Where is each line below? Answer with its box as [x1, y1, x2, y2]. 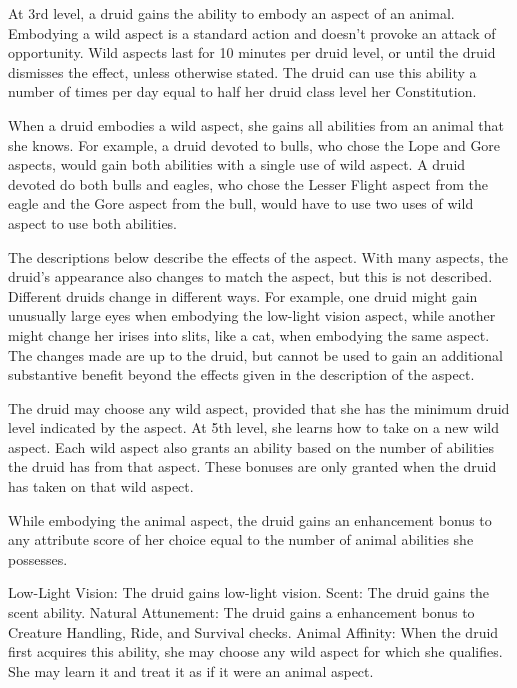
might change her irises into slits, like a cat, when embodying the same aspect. [8, 324, 490, 345]
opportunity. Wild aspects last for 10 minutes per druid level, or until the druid [8, 42, 496, 63]
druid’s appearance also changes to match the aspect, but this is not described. [8, 266, 493, 287]
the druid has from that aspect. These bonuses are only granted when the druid [8, 456, 497, 477]
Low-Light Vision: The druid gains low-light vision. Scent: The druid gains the [8, 582, 490, 603]
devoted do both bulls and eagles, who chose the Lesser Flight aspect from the [8, 173, 489, 194]
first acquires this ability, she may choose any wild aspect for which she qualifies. [8, 641, 503, 662]
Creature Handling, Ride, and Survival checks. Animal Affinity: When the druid [8, 621, 499, 642]
